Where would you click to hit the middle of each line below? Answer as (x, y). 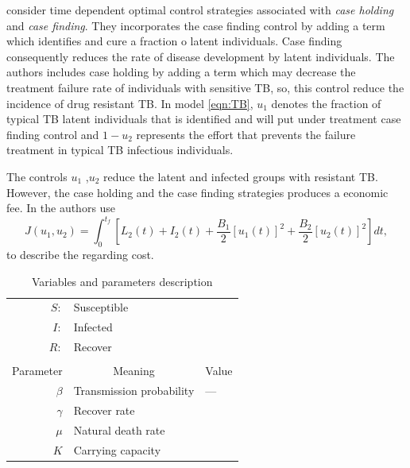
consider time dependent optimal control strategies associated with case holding (200, 10)
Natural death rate (119, 429)
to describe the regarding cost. (80, 255)
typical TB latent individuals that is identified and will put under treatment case (204, 119)
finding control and (53, 134)
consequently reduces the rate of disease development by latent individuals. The (201, 56)
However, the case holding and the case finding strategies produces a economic (197, 192)
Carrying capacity (117, 449)
